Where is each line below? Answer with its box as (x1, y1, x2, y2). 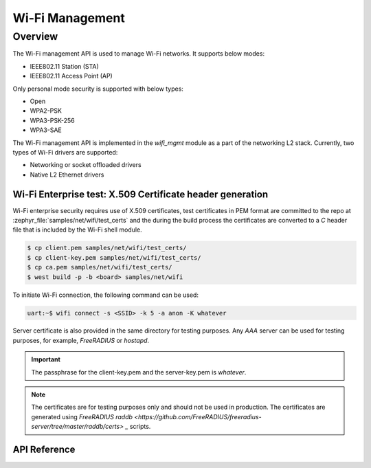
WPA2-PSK (30, 107, 62, 115)
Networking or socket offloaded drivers (30, 161, 142, 169)
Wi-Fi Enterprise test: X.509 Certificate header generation (12, 188, 269, 200)
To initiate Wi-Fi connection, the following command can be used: (12, 291, 199, 299)
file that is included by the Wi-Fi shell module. (12, 225, 142, 234)
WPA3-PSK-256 (30, 116, 75, 124)
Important (31, 355, 61, 364)
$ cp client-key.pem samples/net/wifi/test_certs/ (27, 254, 202, 261)
